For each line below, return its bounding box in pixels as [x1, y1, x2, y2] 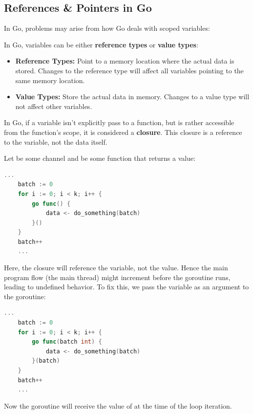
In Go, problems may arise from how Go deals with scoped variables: [4, 23, 210, 33]
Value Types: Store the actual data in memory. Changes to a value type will [15, 91, 250, 102]
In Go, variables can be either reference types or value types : [4, 39, 198, 49]
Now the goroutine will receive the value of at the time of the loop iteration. [4, 400, 232, 411]
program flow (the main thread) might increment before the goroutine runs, [4, 272, 231, 282]
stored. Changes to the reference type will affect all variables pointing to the [15, 65, 244, 75]
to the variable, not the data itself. [4, 136, 107, 147]
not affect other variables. [15, 101, 92, 111]
